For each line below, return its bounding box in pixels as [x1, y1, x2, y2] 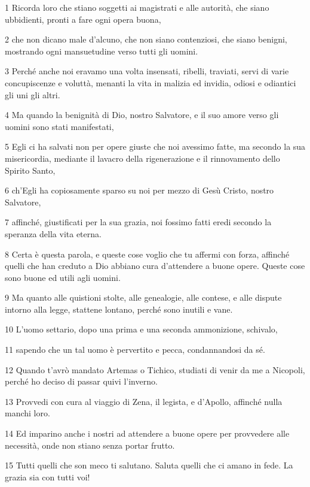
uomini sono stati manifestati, [5, 120, 114, 132]
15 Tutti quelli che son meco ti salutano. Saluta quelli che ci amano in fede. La [5, 459, 293, 471]
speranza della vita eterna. [5, 227, 102, 240]
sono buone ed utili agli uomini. [5, 271, 121, 283]
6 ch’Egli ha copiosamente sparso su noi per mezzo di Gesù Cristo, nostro [5, 184, 274, 196]
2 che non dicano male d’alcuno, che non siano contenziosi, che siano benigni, [5, 33, 287, 46]
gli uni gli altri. [5, 88, 60, 101]
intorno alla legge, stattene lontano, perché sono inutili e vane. [5, 303, 233, 315]
